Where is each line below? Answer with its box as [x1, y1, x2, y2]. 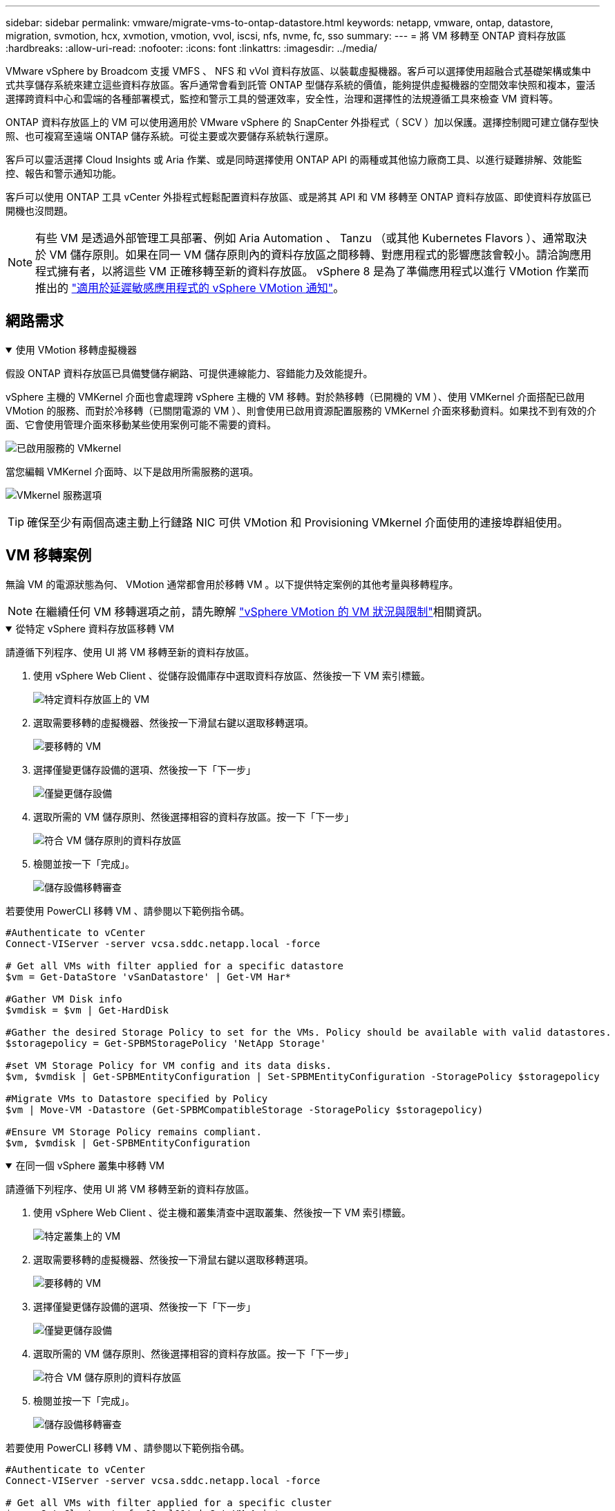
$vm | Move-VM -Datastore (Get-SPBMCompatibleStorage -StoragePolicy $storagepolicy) [6, 1104, 484, 1115]
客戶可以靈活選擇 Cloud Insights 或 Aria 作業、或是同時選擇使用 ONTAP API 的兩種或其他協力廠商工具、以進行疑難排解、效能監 [6, 154, 583, 165]
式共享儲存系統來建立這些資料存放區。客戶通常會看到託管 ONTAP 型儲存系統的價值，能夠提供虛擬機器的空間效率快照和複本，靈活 [6, 79, 596, 91]
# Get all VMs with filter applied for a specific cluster [6, 1496, 332, 1508]
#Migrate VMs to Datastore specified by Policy [6, 1092, 268, 1104]
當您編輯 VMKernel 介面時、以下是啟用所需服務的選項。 [6, 465, 259, 477]
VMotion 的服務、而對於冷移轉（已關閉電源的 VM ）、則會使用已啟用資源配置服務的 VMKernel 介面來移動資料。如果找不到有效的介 [6, 404, 596, 416]
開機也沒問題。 [6, 205, 73, 217]
